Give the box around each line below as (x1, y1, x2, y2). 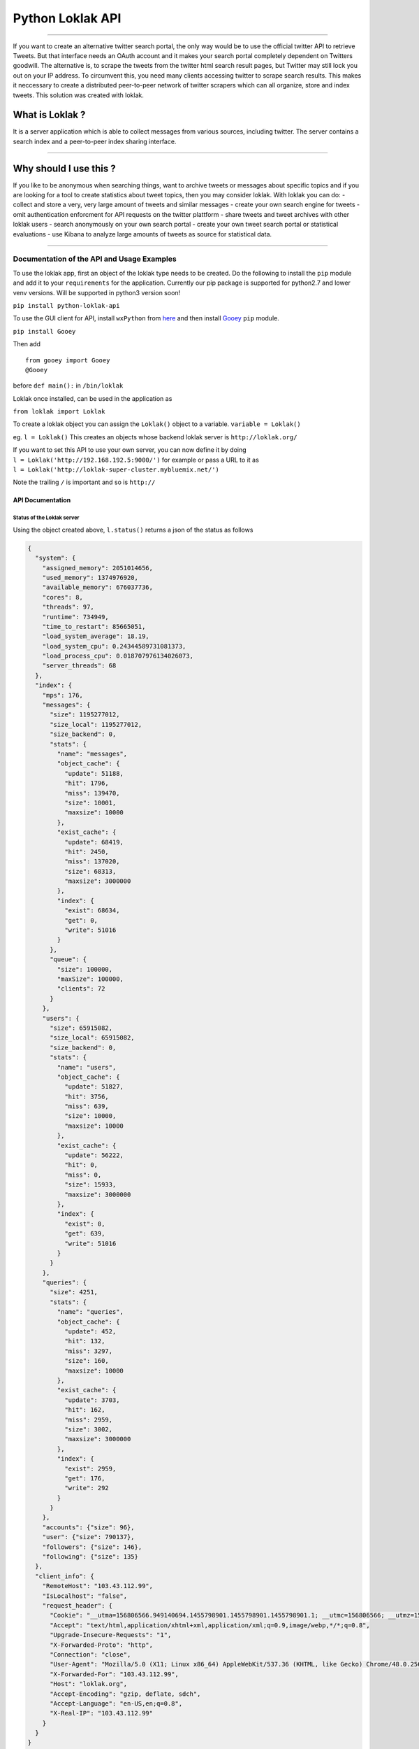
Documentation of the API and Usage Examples (13, 254, 177, 264)
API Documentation (13, 496, 71, 504)
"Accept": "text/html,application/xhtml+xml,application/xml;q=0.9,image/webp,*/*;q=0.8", (50, 1621, 370, 1629)
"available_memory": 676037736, (42, 583, 154, 591)
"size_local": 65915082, (50, 1034, 135, 1042)
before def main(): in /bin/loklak (13, 381, 124, 390)
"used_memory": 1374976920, (42, 574, 139, 581)
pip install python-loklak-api (13, 302, 120, 309)
